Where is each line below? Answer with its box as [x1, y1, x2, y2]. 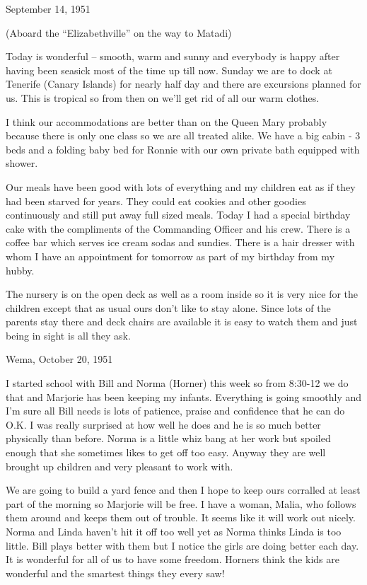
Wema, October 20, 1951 [6, 352, 113, 366]
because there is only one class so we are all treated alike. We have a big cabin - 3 [6, 128, 361, 143]
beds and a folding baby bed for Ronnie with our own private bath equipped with [6, 141, 360, 156]
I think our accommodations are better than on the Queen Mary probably [6, 114, 327, 129]
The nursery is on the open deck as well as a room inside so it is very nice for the [6, 286, 359, 301]
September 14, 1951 [6, 1, 91, 16]
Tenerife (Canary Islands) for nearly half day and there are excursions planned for [6, 76, 361, 91]
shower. [6, 156, 38, 170]
